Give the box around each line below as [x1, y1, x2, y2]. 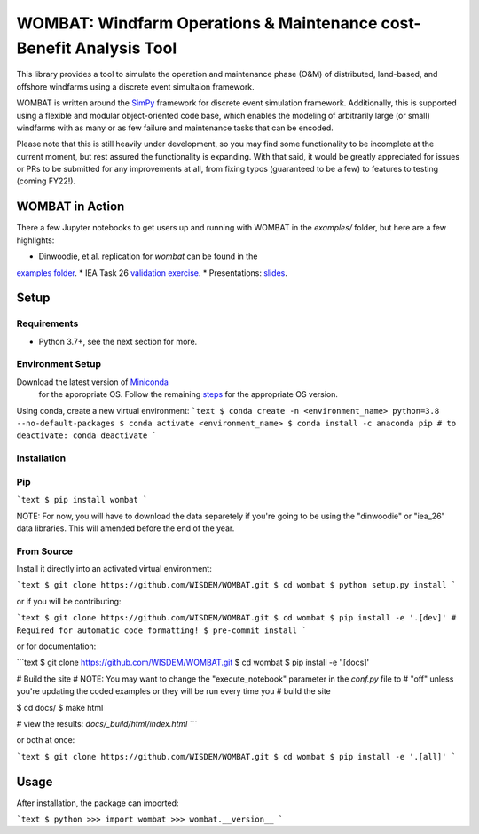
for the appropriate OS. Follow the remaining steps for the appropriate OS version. [38, 389, 339, 400]
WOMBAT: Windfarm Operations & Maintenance [16, 13, 378, 33]
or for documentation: [16, 641, 97, 651]
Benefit [16, 38, 72, 58]
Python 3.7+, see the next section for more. [38, 336, 198, 347]
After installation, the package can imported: [16, 798, 179, 808]
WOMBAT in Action [16, 199, 125, 214]
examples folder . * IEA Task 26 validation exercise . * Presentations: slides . [16, 267, 288, 278]
